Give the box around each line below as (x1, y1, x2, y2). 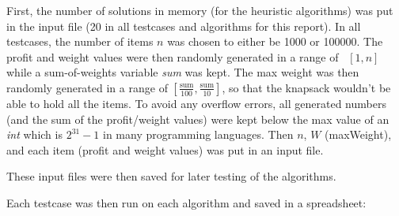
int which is (6, 126, 63, 143)
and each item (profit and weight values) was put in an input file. (6, 141, 324, 158)
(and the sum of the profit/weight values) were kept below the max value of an (6, 110, 389, 127)
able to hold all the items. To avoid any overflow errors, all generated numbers (6, 95, 386, 111)
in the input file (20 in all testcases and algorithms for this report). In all (6, 17, 361, 34)
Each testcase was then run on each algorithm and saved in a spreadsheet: (6, 194, 367, 210)
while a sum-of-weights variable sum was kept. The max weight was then (6, 64, 359, 80)
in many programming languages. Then (102, 126, 294, 143)
